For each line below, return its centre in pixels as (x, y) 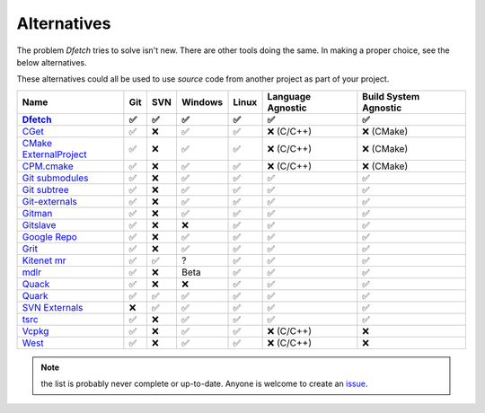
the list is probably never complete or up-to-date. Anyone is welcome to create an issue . (204, 384)
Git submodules (55, 178)
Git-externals (50, 201)
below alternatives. (52, 62)
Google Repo (50, 236)
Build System (391, 96)
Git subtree (45, 189)
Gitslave (39, 224)
